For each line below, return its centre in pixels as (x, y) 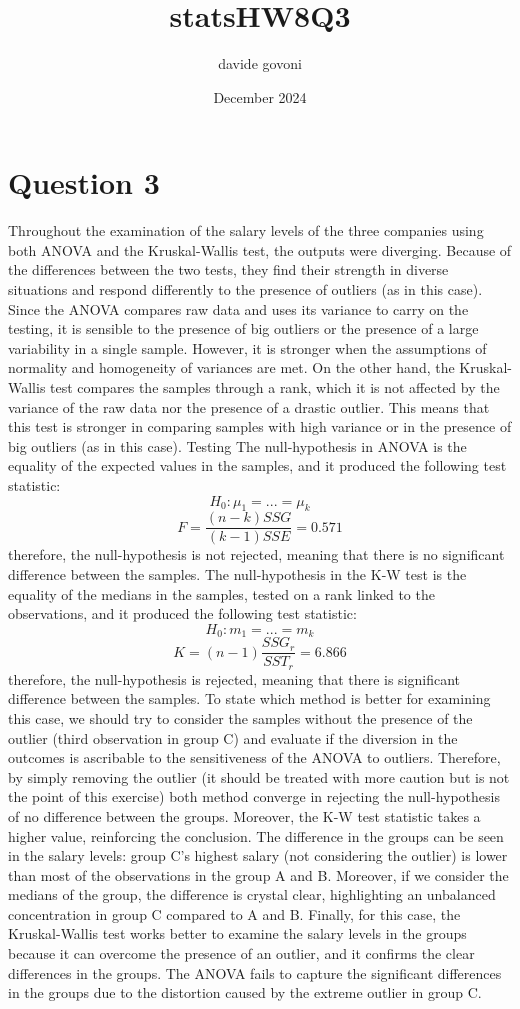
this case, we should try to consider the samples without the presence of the (240, 717)
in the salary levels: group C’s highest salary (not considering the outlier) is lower (258, 855)
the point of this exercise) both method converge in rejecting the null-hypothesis (254, 796)
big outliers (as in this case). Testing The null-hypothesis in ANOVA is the (237, 445)
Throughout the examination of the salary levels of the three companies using (246, 230)
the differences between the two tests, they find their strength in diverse (228, 269)
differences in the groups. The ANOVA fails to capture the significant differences (255, 972)
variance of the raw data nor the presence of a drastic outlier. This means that (249, 406)
